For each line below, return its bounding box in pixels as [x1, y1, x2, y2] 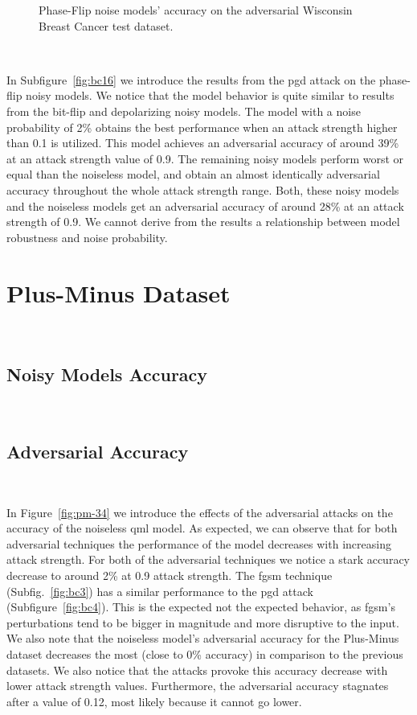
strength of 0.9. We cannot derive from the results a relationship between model [6, 213, 400, 230]
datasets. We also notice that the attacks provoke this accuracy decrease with [6, 661, 388, 678]
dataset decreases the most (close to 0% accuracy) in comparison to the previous [6, 645, 403, 662]
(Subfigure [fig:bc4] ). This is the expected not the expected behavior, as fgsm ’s [6, 598, 395, 615]
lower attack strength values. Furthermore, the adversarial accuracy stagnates [6, 677, 389, 694]
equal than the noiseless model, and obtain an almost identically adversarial [6, 166, 380, 183]
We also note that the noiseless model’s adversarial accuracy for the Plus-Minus [6, 630, 399, 647]
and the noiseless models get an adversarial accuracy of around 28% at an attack [6, 197, 404, 214]
